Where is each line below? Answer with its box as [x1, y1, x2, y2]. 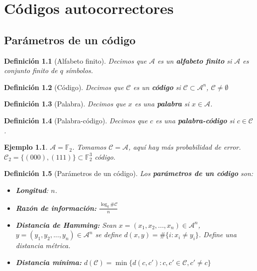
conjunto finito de [4, 65, 58, 76]
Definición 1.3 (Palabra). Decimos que [4, 98, 126, 109]
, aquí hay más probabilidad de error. [128, 142, 241, 152]
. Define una [198, 229, 237, 240]
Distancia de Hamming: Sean [15, 219, 117, 230]
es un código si [133, 82, 181, 92]
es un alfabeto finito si [157, 55, 232, 66]
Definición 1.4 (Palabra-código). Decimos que [4, 115, 148, 125]
